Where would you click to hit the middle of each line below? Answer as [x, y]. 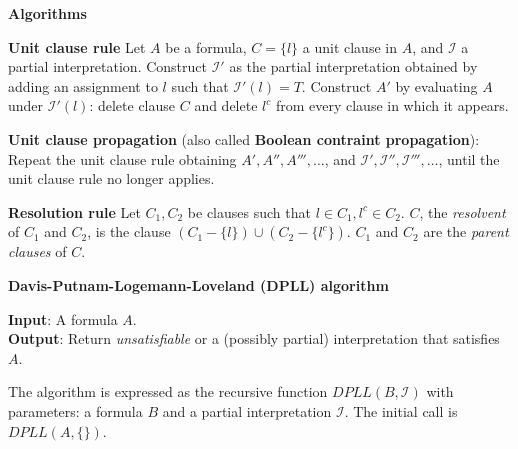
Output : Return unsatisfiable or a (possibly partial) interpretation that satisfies [254, 338]
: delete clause [132, 105]
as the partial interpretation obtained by [353, 66]
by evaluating [436, 85]
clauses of [37, 251]
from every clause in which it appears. [392, 105]
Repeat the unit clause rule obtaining [122, 158]
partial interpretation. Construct [107, 66]
